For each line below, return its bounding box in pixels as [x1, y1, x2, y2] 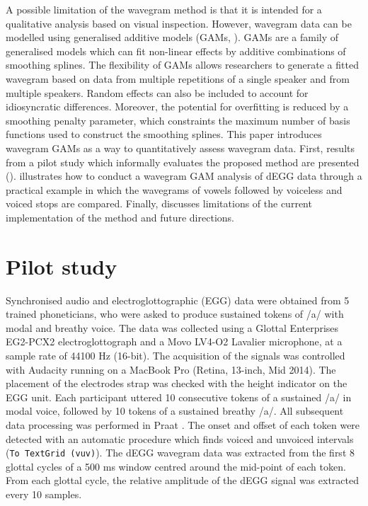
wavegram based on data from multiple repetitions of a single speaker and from [6, 71, 350, 86]
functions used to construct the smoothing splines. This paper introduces [6, 127, 322, 142]
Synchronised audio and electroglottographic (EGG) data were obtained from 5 [6, 292, 350, 307]
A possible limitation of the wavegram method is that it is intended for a [6, 2, 322, 16]
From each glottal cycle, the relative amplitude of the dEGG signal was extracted [6, 473, 359, 488]
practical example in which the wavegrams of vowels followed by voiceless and [6, 182, 343, 197]
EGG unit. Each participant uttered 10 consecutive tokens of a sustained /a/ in [6, 389, 352, 404]
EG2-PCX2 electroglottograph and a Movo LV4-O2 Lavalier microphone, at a [6, 334, 343, 349]
